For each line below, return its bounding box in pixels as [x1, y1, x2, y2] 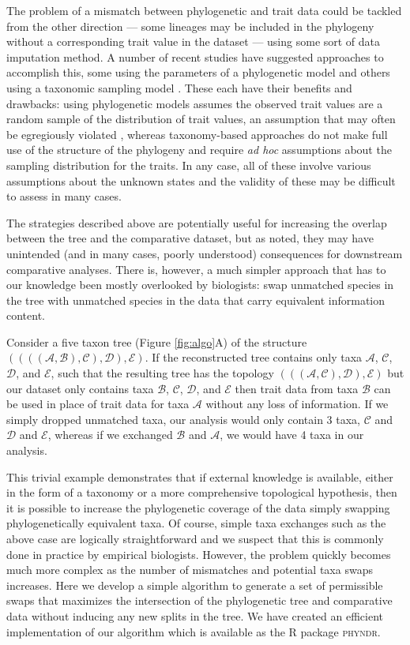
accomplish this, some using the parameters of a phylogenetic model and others [6, 64, 390, 81]
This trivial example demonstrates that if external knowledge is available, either [6, 468, 393, 485]
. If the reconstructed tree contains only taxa [145, 349, 363, 366]
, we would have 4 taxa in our [220, 426, 364, 443]
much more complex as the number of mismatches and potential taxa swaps [6, 561, 373, 578]
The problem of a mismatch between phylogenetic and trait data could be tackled [6, 2, 402, 18]
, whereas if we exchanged [47, 426, 173, 443]
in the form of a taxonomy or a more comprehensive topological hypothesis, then [6, 484, 397, 501]
